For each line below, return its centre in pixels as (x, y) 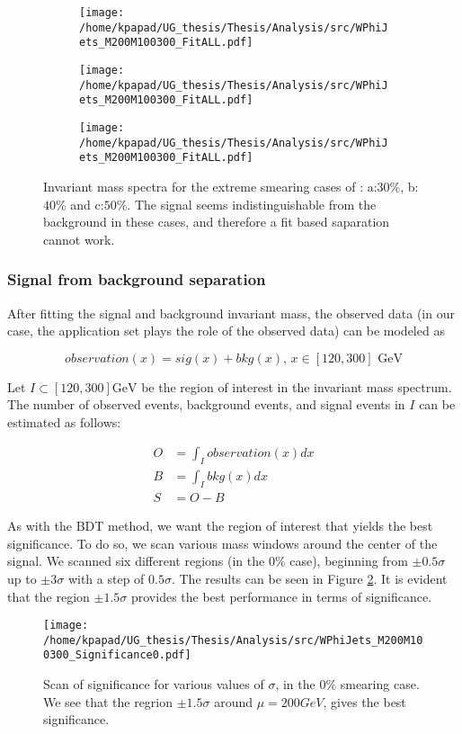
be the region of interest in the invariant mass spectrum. (297, 386)
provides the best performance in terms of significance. (281, 596)
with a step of (106, 578)
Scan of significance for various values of (154, 684)
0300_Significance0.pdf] (117, 655)
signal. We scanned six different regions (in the (136, 561)
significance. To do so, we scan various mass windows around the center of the (222, 543)
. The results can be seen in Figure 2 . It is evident (309, 578)
